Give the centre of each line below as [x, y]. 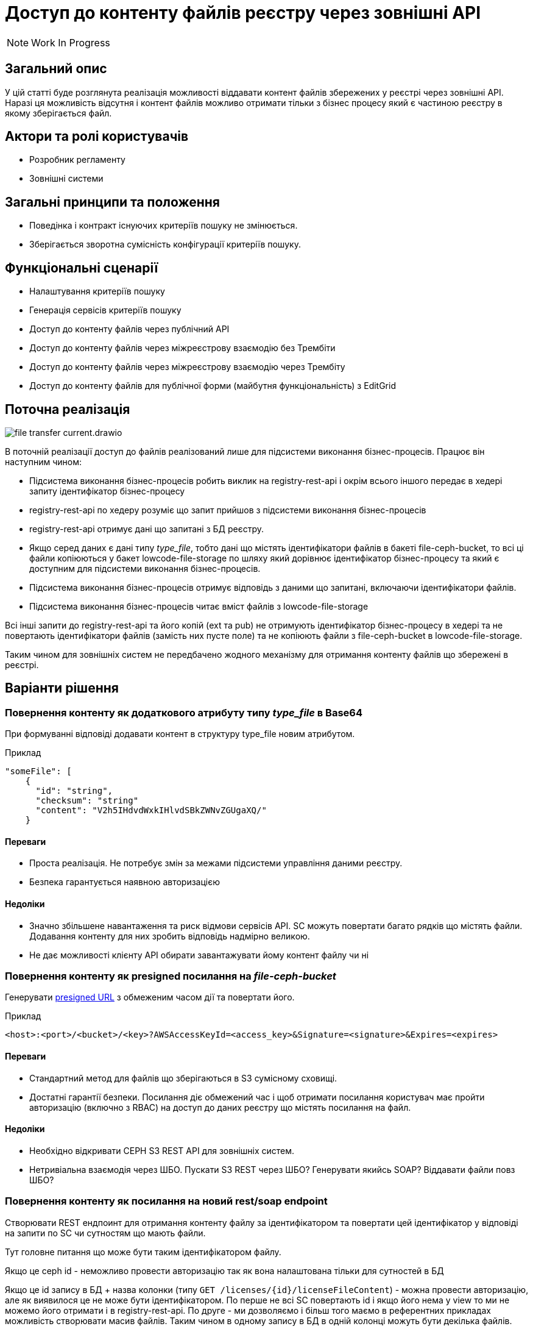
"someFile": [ [38, 771]
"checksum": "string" [87, 801]
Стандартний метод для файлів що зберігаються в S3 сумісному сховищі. [183, 1078]
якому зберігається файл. [58, 113]
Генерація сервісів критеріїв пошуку [105, 310]
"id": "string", [74, 791]
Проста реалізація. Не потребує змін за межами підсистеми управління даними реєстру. [216, 863]
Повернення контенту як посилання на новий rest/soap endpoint [166, 1201]
